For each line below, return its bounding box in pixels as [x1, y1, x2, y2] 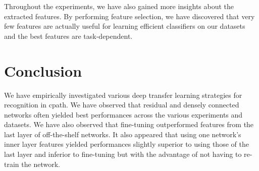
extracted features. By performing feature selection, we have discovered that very [4, 11, 255, 21]
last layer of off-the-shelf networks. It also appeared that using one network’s [4, 129, 241, 139]
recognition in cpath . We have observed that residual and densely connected [4, 99, 239, 110]
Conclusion [4, 60, 82, 81]
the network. [21, 158, 60, 169]
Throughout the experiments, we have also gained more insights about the [4, 1, 234, 11]
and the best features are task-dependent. [4, 30, 133, 41]
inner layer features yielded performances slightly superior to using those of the [4, 139, 249, 149]
